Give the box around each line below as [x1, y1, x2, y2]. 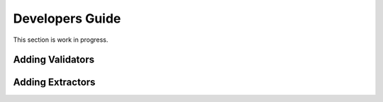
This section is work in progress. [13, 35, 109, 44]
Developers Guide [13, 11, 121, 26]
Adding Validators [13, 54, 95, 66]
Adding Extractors [13, 76, 96, 89]
